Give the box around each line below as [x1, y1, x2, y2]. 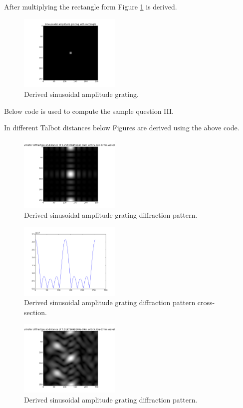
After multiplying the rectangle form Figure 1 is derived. [4, 1, 177, 11]
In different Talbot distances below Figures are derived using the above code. [4, 122, 240, 133]
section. [24, 307, 47, 317]
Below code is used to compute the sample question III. [4, 105, 174, 116]
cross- [197, 297, 215, 308]
